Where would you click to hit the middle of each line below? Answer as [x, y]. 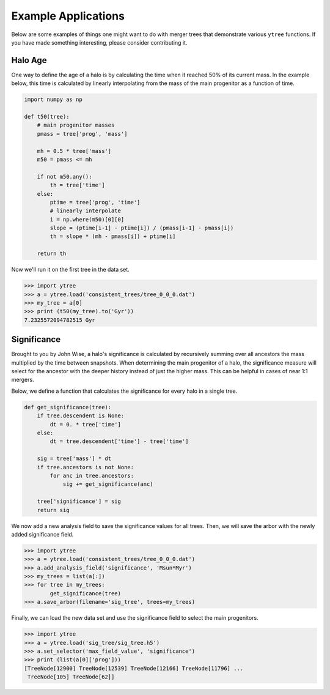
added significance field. [42, 534]
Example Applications [68, 16]
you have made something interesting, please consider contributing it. [99, 42]
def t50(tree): [47, 117]
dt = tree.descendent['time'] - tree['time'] [119, 441]
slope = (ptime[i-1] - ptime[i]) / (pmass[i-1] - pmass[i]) [142, 228]
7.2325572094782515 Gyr [60, 320]
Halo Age [29, 60]
